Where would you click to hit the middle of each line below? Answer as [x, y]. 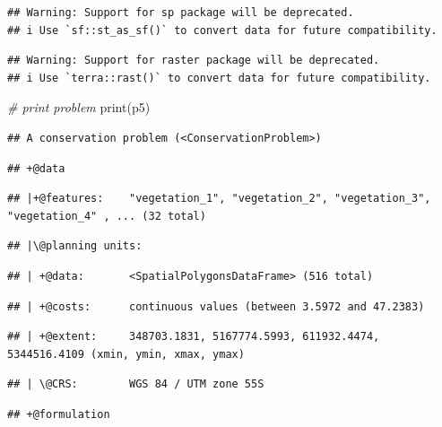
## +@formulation [59, 414]
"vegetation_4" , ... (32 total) [107, 216]
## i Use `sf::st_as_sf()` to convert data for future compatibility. [222, 30]
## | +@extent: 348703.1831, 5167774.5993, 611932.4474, [194, 337]
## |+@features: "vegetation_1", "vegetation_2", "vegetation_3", [219, 199]
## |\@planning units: [75, 246]
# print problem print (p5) [79, 107]
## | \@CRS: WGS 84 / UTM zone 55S [136, 384]
